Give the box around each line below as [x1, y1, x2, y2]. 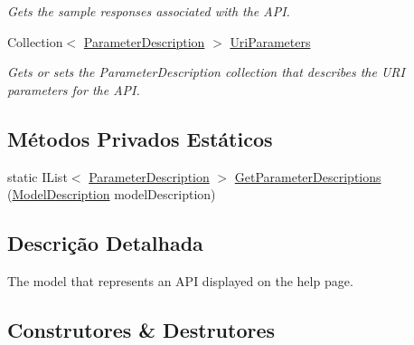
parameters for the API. [7, 80, 140, 99]
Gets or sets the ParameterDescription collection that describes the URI [7, 62, 405, 81]
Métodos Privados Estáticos [7, 124, 273, 152]
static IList [7, 167, 68, 186]
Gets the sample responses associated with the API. [7, 2, 290, 20]
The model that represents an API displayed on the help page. [7, 271, 353, 290]
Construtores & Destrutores [7, 315, 276, 343]
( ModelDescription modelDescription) [7, 185, 216, 204]
